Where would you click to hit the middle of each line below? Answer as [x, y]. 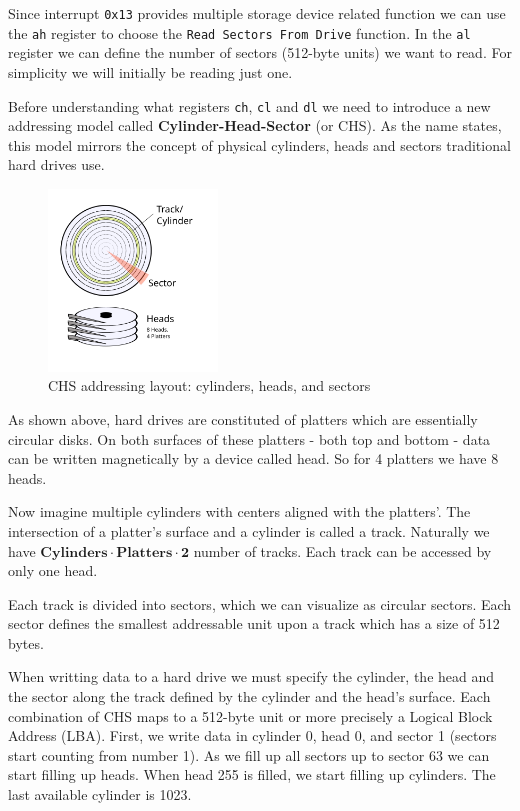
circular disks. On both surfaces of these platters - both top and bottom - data [249, 438]
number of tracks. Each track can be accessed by [342, 550]
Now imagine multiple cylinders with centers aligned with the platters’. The [239, 511]
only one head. [53, 570]
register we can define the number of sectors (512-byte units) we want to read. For [260, 52]
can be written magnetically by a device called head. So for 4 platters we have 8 [253, 458]
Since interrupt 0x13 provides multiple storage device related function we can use [257, 13]
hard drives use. [56, 164]
